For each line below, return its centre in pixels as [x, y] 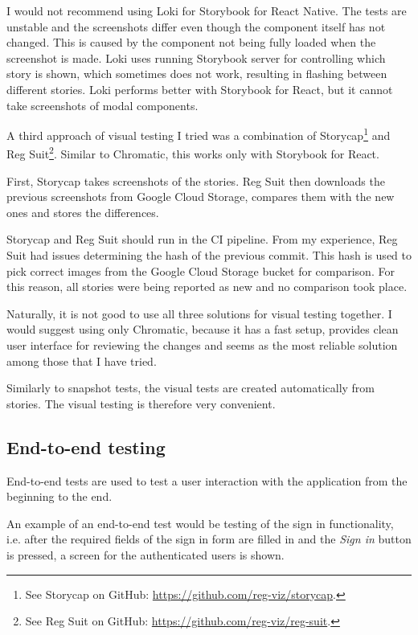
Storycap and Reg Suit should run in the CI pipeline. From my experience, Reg [202, 239]
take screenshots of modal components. [102, 105]
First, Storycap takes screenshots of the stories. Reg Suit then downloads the [196, 180]
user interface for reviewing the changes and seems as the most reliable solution [202, 345]
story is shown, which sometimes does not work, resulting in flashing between [197, 74]
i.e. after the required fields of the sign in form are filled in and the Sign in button [209, 539]
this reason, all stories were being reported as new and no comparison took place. [207, 287]
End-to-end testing [86, 447]
